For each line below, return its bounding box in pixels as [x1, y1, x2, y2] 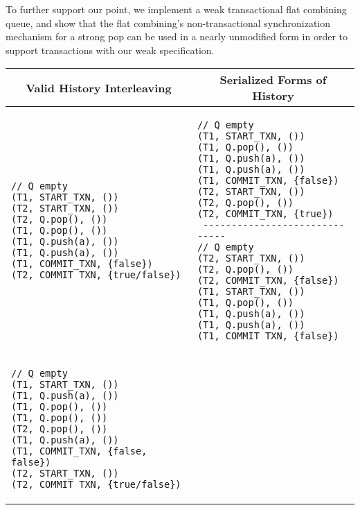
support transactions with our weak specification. [6, 42, 215, 57]
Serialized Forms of [219, 71, 327, 88]
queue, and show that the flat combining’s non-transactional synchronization [6, 15, 331, 30]
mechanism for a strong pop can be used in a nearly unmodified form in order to [6, 29, 348, 44]
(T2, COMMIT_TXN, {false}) [197, 275, 339, 287]
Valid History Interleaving [26, 79, 172, 96]
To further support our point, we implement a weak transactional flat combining [6, 2, 347, 16]
